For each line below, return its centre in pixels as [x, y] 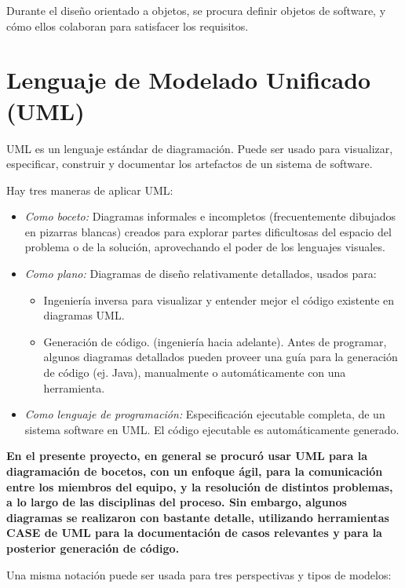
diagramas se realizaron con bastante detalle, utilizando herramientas [198, 517]
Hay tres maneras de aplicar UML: [90, 190]
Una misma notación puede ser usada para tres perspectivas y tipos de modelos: [199, 574]
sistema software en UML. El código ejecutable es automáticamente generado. [212, 429]
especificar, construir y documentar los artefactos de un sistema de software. [190, 164]
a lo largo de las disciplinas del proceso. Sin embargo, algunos [177, 502]
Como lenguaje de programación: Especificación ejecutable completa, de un [205, 414]
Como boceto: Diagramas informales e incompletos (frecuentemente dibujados [210, 216]
